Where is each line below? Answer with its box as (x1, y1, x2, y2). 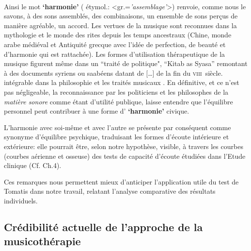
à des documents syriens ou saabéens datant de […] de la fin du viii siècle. (4, 67, 223, 78)
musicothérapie (4, 234, 81, 249)
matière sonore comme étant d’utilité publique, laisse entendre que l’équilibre (4, 96, 233, 106)
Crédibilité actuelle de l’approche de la (4, 219, 203, 234)
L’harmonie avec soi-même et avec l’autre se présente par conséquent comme (4, 122, 231, 132)
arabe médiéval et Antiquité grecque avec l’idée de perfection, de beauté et (4, 39, 226, 49)
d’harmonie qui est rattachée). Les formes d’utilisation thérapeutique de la (4, 49, 225, 59)
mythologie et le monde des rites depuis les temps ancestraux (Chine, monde (4, 30, 232, 40)
